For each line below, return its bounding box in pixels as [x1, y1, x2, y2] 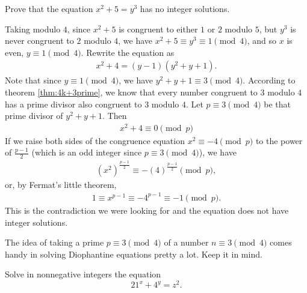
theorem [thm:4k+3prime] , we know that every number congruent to [5, 86, 258, 98]
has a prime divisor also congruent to [5, 97, 142, 110]
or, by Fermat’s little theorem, [5, 178, 117, 190]
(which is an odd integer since [31, 146, 142, 159]
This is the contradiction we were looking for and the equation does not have [5, 204, 289, 216]
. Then [102, 109, 127, 122]
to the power [255, 134, 303, 146]
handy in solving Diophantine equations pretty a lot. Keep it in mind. [5, 247, 262, 260]
